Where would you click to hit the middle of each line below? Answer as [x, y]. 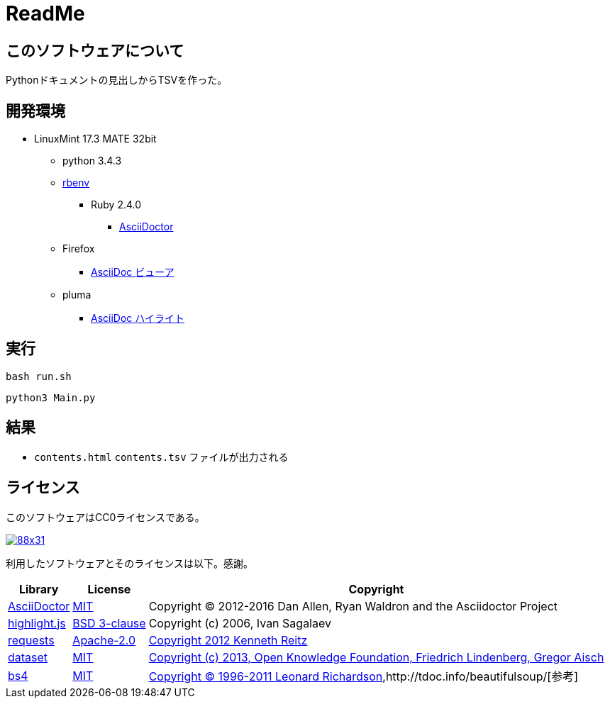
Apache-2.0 [104, 640]
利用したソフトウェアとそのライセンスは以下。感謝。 [130, 563]
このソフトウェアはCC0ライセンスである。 [105, 517]
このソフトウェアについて [95, 50]
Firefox [79, 249]
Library [39, 589]
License [109, 589]
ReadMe [45, 13]
